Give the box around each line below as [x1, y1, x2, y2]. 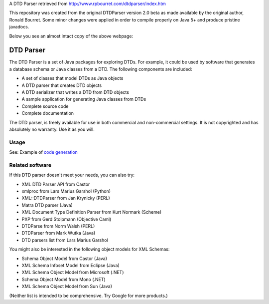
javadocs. [9, 24, 29, 30]
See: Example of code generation [9, 149, 78, 155]
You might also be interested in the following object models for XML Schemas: [9, 246, 170, 252]
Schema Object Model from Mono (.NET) [21, 276, 106, 282]
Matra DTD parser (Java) [21, 202, 73, 208]
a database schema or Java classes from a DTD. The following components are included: [9, 66, 192, 72]
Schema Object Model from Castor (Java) [21, 255, 107, 262]
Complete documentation [21, 110, 74, 116]
